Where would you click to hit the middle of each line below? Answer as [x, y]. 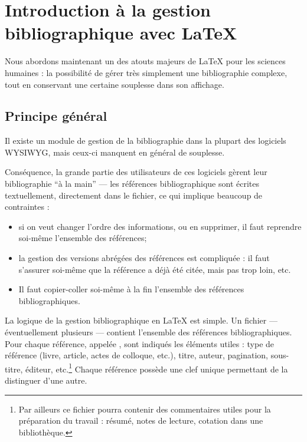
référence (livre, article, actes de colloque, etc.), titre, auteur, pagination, [136, 355]
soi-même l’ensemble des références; [83, 238]
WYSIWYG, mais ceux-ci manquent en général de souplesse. [115, 152]
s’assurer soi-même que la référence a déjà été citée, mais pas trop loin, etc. [155, 269]
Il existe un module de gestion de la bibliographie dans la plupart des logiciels [146, 141]
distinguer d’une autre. [46, 380]
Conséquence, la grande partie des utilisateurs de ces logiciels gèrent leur [136, 172]
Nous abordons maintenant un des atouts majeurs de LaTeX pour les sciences [145, 61]
